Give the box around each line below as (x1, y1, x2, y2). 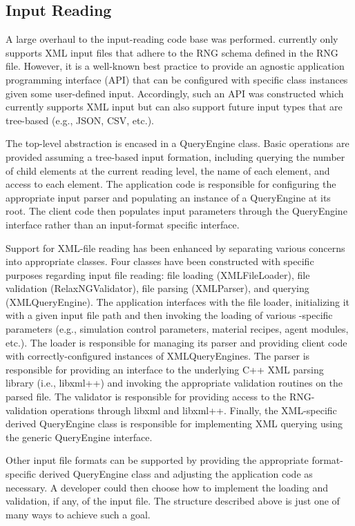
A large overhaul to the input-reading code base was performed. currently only (6, 32, 338, 46)
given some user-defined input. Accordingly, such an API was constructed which (6, 86, 344, 100)
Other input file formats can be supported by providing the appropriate (6, 453, 309, 467)
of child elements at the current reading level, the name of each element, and (6, 163, 330, 177)
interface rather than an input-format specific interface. (6, 217, 240, 231)
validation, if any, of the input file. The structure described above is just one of (6, 494, 340, 508)
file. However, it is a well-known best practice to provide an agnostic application (6, 59, 345, 73)
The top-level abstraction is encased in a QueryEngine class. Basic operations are (6, 136, 349, 150)
